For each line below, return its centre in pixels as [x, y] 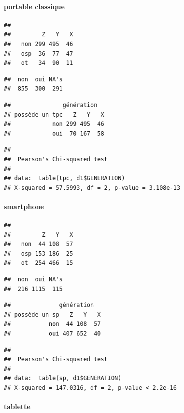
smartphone [24, 206]
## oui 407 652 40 [52, 334]
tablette [17, 406]
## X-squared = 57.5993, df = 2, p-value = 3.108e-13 [92, 188]
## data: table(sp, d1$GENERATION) [63, 378]
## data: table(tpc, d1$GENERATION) [64, 178]
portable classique [34, 6]
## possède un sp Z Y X [52, 314]
